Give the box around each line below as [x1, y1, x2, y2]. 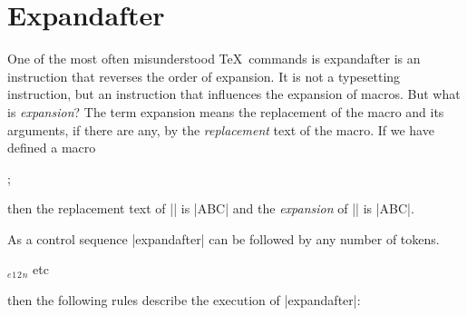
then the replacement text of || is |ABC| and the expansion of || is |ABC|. [7, 199, 414, 218]
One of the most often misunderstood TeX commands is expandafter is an [7, 49, 421, 68]
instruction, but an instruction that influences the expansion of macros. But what [7, 84, 461, 104]
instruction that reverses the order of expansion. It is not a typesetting [7, 66, 401, 85]
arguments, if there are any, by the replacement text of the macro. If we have [7, 120, 434, 139]
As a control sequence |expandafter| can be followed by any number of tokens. [7, 229, 440, 248]
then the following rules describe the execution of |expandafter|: [7, 291, 361, 310]
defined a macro [7, 138, 96, 157]
